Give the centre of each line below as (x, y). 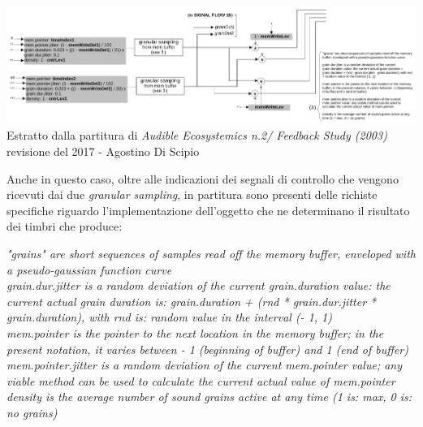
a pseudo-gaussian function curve (89, 269)
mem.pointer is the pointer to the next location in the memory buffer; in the (195, 332)
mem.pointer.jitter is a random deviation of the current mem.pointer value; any (205, 365)
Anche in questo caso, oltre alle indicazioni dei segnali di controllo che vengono (203, 178)
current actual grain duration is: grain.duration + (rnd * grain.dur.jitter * (192, 301)
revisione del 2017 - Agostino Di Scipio (103, 151)
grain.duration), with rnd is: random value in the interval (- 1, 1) (169, 317)
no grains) (32, 412)
